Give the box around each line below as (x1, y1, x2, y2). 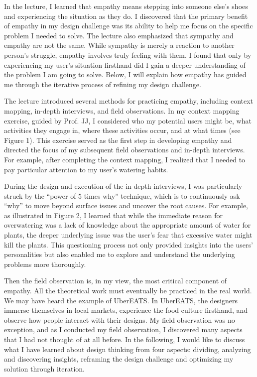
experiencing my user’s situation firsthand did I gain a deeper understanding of (4, 59, 246, 70)
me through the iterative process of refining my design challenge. (4, 79, 201, 89)
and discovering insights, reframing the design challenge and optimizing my (4, 354, 234, 364)
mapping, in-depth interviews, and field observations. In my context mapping (4, 105, 240, 116)
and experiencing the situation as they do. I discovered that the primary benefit (4, 10, 248, 21)
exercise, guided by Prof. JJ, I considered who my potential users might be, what (4, 115, 252, 126)
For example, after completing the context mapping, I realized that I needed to (4, 154, 246, 164)
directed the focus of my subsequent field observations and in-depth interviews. (4, 144, 245, 155)
